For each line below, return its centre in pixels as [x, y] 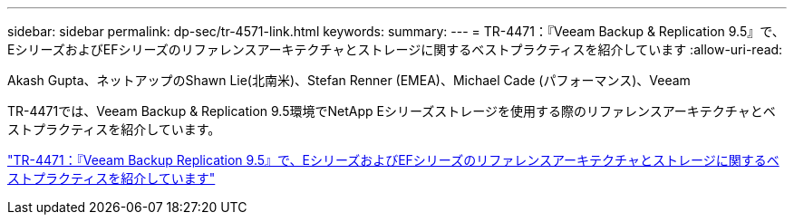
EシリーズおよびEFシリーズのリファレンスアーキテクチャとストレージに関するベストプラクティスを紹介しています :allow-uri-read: [395, 49]
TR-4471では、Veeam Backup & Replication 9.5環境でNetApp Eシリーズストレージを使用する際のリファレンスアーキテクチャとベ [392, 111]
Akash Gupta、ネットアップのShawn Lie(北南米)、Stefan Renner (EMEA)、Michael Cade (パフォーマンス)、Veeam [349, 80]
